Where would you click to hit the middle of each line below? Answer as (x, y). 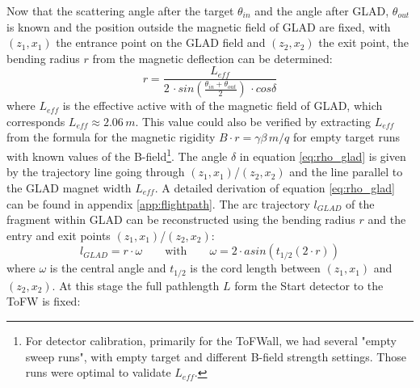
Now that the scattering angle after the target (120, 11)
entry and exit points (59, 235)
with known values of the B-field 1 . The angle (117, 155)
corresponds (36, 121)
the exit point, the (363, 42)
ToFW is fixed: (44, 301)
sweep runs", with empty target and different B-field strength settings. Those (216, 356)
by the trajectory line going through (96, 172)
